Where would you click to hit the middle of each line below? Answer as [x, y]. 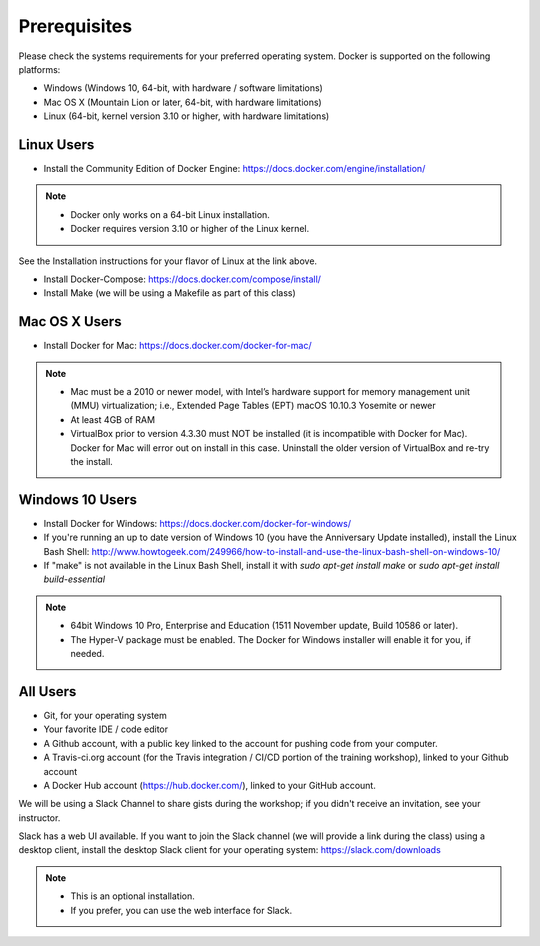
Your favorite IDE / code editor [106, 729]
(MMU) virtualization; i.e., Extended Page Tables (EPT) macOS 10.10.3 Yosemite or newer [253, 406]
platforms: [39, 69]
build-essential [74, 579]
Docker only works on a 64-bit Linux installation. [170, 214]
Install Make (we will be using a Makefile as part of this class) [170, 293]
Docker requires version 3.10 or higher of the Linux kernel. [190, 229]
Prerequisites [75, 26]
